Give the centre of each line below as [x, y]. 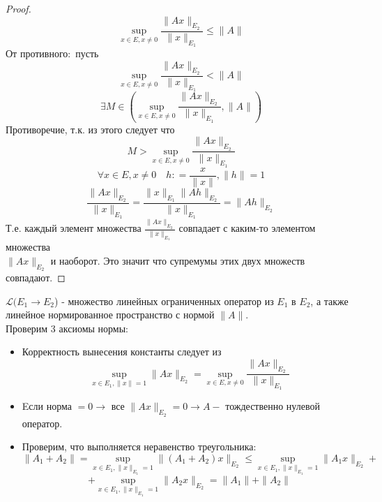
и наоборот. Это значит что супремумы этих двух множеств [178, 260]
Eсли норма [47, 406]
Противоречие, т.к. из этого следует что [90, 129]
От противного [37, 53]
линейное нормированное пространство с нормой [110, 315]
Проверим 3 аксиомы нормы [66, 328]
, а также [329, 301]
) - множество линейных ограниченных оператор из [164, 301]
